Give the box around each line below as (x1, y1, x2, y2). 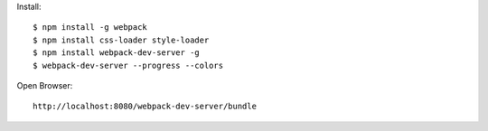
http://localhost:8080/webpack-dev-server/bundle (33, 101, 258, 112)
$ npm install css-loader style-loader (33, 34, 210, 45)
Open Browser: (16, 80, 73, 90)
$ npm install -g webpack (33, 23, 148, 33)
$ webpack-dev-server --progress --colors (33, 60, 224, 70)
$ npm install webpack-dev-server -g (33, 48, 201, 58)
